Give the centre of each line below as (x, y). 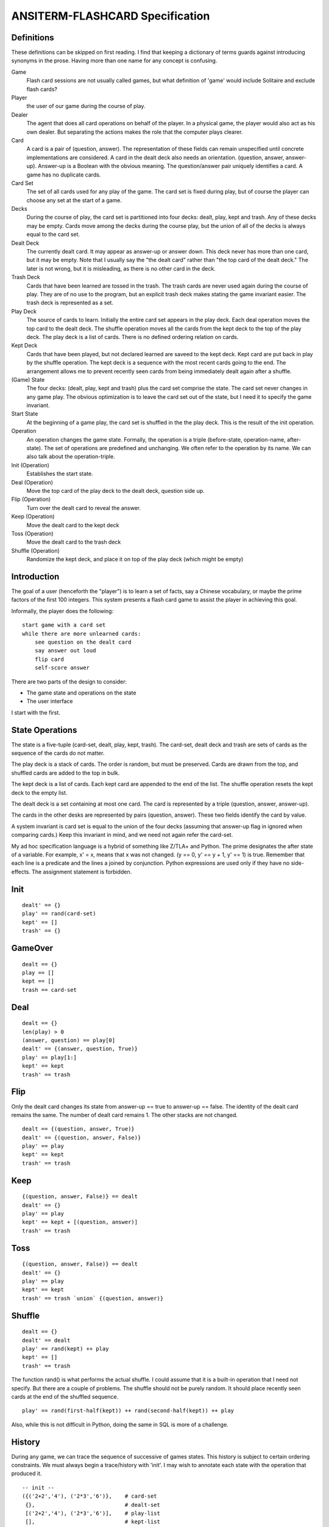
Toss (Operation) (33, 533)
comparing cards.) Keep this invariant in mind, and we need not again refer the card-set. (122, 835)
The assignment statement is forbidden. (82, 872)
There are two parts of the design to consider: (69, 682)
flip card (49, 659)
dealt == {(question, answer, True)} (79, 1129)
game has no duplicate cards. (64, 175)
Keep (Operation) (33, 517)
